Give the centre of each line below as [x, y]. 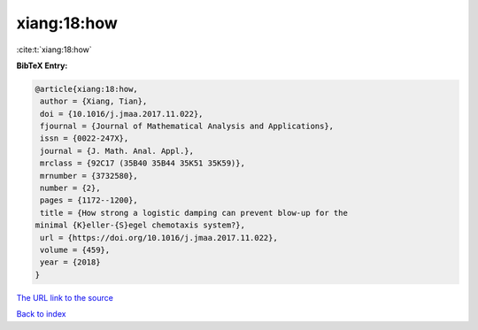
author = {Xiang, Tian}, [94, 101]
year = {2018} [70, 262]
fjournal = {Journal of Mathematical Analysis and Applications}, [187, 127]
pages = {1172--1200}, [89, 200]
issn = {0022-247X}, [85, 138]
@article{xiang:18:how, [87, 89]
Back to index [41, 314]
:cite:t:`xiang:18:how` [54, 50]
